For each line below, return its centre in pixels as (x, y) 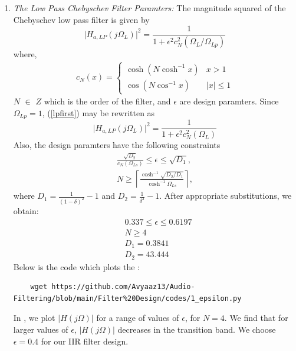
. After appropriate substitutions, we (226, 196)
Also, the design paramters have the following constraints (117, 145)
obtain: (26, 211)
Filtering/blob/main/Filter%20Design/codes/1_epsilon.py (127, 298)
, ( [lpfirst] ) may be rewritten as (98, 112)
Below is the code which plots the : (76, 266)
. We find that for (256, 318)
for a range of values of (138, 318)
